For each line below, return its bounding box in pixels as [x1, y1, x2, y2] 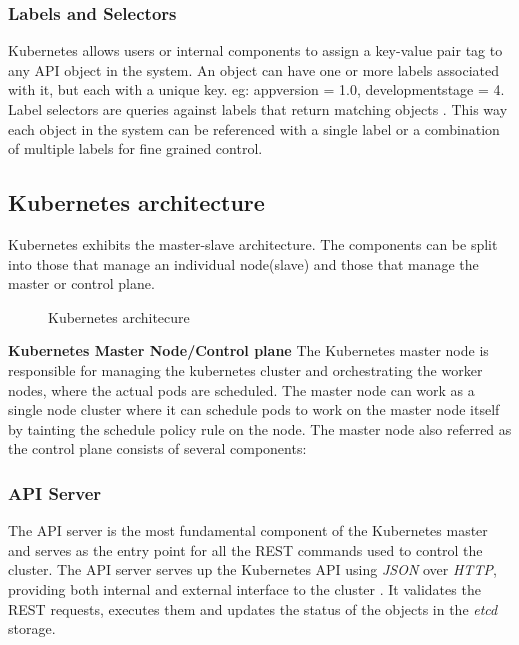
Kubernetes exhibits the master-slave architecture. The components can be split [8, 233, 498, 254]
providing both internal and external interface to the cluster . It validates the [8, 578, 481, 599]
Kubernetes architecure [48, 306, 190, 327]
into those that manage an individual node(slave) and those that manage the [8, 253, 479, 274]
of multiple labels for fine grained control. [8, 138, 263, 159]
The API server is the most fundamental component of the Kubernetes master [8, 520, 488, 541]
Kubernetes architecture [8, 187, 265, 218]
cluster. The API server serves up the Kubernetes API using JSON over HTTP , [8, 559, 497, 580]
